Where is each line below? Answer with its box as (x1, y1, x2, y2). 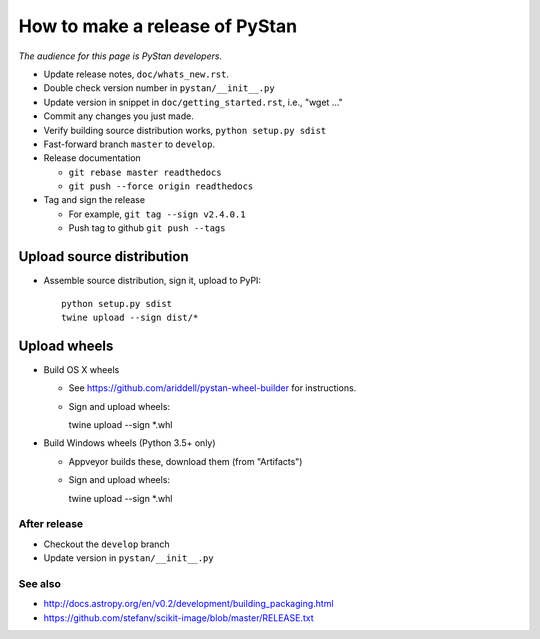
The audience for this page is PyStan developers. (18, 50, 223, 62)
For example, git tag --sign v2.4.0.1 (68, 208, 246, 220)
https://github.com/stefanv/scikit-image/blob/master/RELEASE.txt (43, 611, 314, 624)
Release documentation (43, 152, 142, 164)
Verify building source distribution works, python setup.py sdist (43, 124, 327, 136)
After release (18, 517, 84, 531)
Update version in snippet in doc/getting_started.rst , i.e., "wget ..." (43, 96, 344, 108)
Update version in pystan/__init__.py (43, 552, 214, 564)
